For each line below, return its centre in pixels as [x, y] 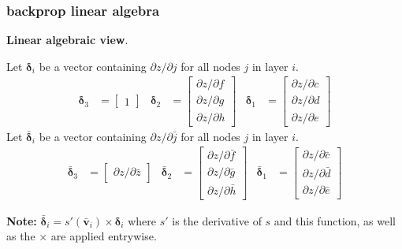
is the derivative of [217, 220]
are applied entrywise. [104, 236]
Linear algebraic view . [67, 40]
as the [21, 236]
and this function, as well [335, 220]
